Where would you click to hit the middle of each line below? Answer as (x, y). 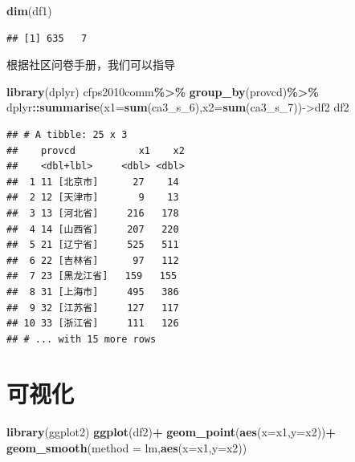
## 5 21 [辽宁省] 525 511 (93, 245)
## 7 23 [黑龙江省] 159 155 (92, 276)
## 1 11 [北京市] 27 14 (93, 182)
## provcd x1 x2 (96, 150)
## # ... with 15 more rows (82, 339)
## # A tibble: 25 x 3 (67, 134)
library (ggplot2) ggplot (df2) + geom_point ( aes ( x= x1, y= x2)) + (171, 432)
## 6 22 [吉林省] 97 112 (93, 260)
